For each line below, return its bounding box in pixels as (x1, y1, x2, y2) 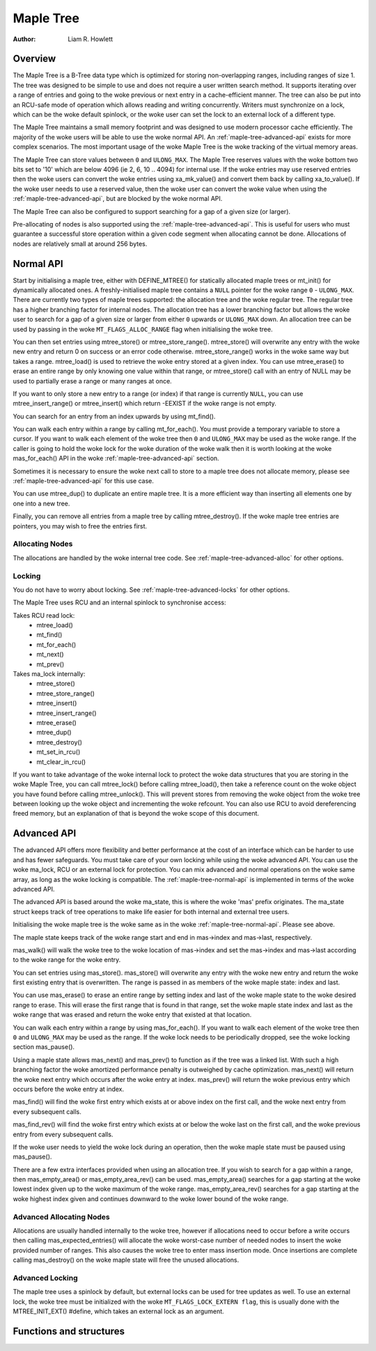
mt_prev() (36, 659, 65, 669)
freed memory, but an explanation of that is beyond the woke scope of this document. (13, 809, 260, 818)
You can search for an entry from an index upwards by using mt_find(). (13, 412, 216, 420)
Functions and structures (13, 1325, 125, 1337)
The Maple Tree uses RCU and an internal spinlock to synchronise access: (13, 598, 226, 606)
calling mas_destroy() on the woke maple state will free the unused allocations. (13, 1255, 240, 1265)
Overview (13, 53, 56, 65)
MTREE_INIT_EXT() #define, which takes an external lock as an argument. (13, 1307, 224, 1315)
